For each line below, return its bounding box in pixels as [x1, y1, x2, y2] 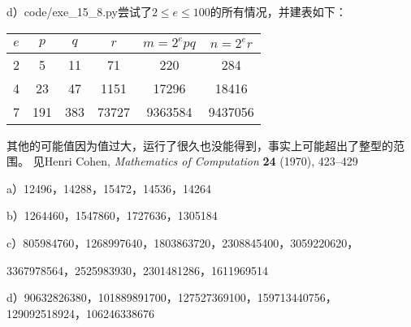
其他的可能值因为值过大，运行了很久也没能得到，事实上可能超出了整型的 [6, 136, 393, 153]
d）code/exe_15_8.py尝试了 [6, 3, 152, 19]
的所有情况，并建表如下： [210, 3, 347, 19]
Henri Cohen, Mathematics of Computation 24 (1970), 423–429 [44, 153, 358, 170]
